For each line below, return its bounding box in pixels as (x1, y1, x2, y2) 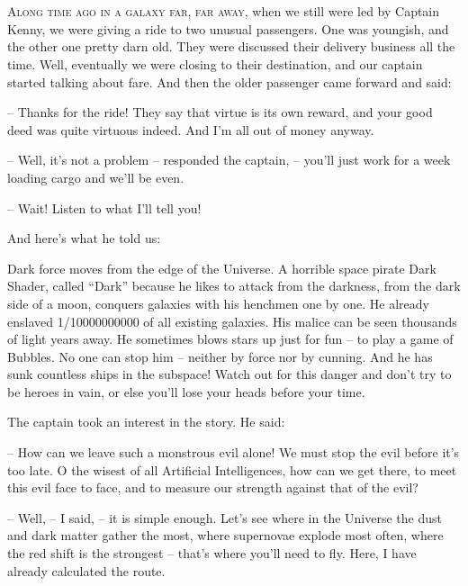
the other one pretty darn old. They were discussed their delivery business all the (7, 37, 455, 56)
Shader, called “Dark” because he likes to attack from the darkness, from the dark (7, 276, 461, 295)
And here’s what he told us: (7, 229, 161, 248)
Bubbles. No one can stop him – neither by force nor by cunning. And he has (7, 347, 433, 365)
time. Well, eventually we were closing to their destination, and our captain (7, 54, 423, 73)
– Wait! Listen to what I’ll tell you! (7, 198, 202, 217)
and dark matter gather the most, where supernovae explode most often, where (7, 526, 444, 545)
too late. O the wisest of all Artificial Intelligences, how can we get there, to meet (7, 460, 457, 479)
